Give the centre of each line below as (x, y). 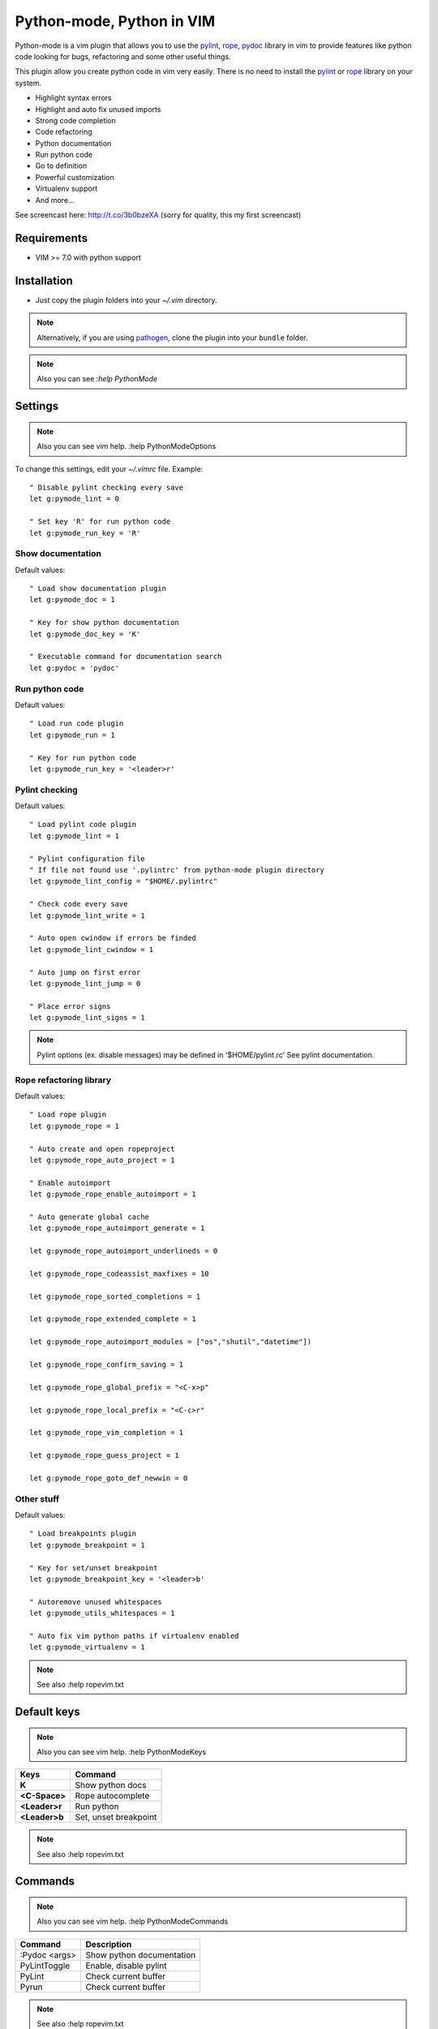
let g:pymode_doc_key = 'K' (85, 634)
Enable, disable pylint (126, 1966)
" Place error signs (70, 1006)
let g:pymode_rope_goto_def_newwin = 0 (109, 1478)
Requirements (52, 238)
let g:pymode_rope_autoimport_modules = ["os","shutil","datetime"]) (171, 1342)
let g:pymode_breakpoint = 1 (87, 1545)
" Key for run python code (83, 758)
